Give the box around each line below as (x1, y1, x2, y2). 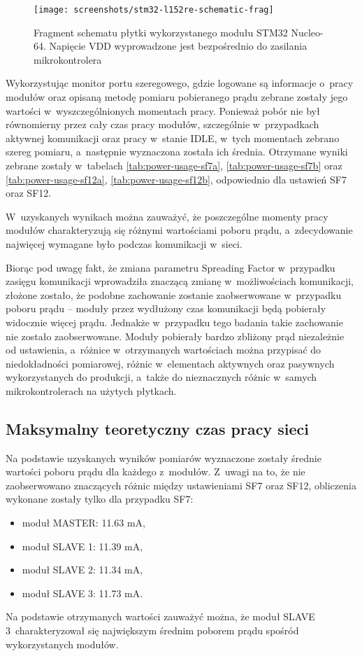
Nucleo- (291, 25, 324, 39)
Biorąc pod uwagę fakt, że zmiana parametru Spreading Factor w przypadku (6, 260, 335, 274)
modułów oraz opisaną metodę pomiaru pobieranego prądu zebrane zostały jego (6, 90, 348, 104)
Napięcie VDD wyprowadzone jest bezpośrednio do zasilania (49, 39, 307, 53)
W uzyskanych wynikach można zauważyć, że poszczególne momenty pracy (6, 209, 328, 223)
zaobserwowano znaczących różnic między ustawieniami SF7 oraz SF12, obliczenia (6, 477, 356, 492)
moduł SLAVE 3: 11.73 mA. (22, 585, 143, 600)
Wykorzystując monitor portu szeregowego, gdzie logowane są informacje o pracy (6, 76, 354, 90)
